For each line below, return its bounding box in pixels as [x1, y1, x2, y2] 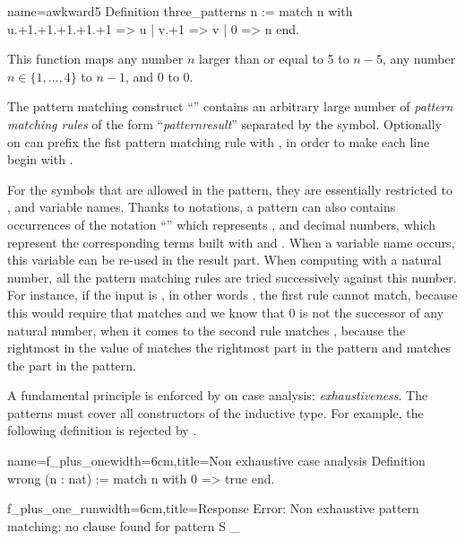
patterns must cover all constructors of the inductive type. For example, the [7, 403, 424, 422]
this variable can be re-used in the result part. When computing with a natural [7, 250, 442, 269]
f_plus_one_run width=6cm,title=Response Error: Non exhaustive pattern [7, 499, 419, 518]
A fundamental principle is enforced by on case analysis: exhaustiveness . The [7, 386, 428, 405]
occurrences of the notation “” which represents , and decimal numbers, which [7, 214, 436, 233]
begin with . [7, 150, 73, 169]
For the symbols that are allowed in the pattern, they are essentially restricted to [7, 179, 453, 198]
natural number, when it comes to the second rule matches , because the [7, 320, 406, 339]
